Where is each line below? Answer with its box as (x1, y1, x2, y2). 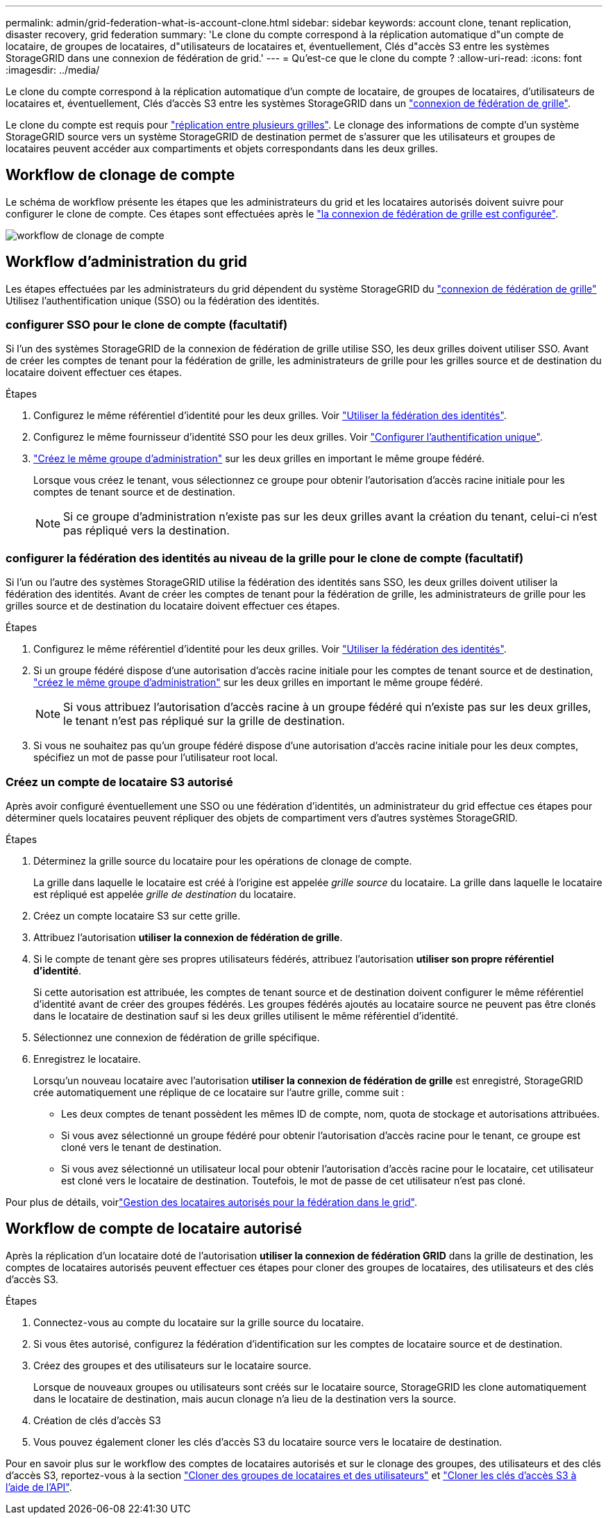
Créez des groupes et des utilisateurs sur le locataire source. (33, 1359, 312, 1371)
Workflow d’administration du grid (6, 253, 248, 271)
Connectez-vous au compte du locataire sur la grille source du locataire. (33, 1316, 364, 1328)
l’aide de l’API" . (6, 1480, 72, 1493)
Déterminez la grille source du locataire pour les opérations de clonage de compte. (33, 854, 412, 867)
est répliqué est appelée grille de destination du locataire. (33, 888, 296, 900)
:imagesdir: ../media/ (6, 64, 100, 76)
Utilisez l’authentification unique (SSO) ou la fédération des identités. (6, 294, 320, 307)
